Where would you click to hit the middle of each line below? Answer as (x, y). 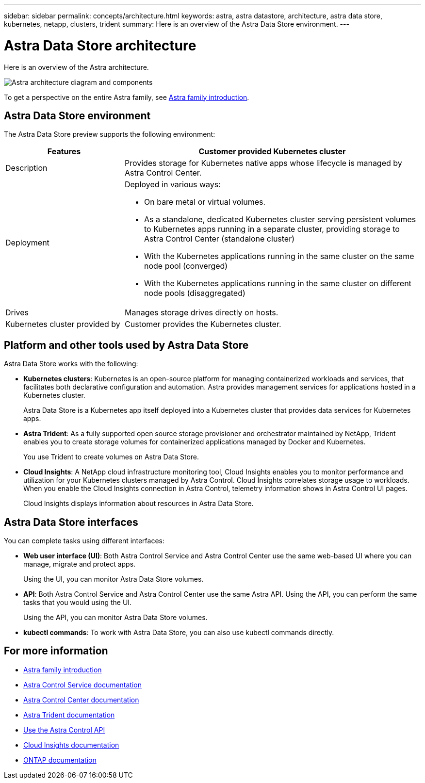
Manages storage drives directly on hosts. (201, 313)
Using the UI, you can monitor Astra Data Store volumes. (114, 579)
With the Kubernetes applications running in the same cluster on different (278, 284)
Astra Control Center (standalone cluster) (219, 239)
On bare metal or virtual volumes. (205, 202)
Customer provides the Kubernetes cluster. (203, 324)
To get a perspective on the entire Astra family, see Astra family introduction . (127, 97)
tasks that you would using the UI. (78, 603)
